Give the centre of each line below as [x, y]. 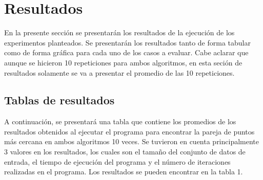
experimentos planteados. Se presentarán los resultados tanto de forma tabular [127, 42]
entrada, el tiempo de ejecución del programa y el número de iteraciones [117, 161]
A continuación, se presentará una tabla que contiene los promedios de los [120, 121]
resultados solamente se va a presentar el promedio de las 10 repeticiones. [119, 72]
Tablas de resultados [59, 100]
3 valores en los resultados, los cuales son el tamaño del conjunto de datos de [125, 152]
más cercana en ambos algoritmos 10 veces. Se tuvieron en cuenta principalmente [132, 141]
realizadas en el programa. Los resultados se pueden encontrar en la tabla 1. [124, 172]
